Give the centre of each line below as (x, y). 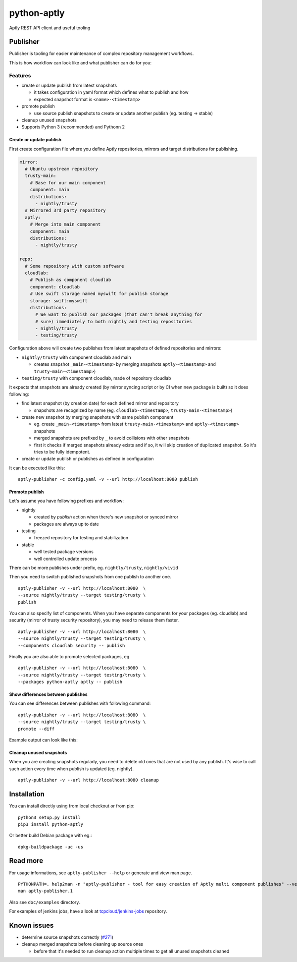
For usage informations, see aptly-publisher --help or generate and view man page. (101, 873)
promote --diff (36, 729)
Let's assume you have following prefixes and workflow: (66, 501)
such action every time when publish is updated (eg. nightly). (71, 769)
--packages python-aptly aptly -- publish (70, 682)
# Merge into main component (65, 225)
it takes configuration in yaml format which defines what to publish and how (111, 92)
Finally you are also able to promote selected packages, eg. (70, 656)
